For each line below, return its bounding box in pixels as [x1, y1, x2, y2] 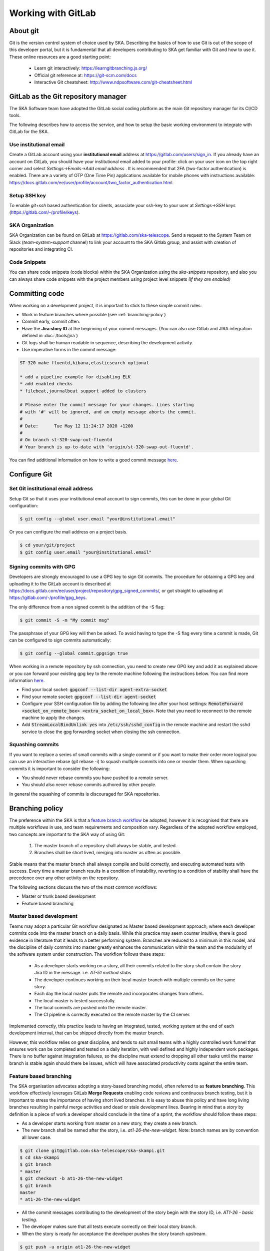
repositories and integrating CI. [9, 246, 73, 252]
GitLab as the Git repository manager [9, 92, 127, 101]
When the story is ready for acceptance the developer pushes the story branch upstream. [21, 1230, 207, 1236]
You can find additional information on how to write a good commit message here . [9, 457, 178, 463]
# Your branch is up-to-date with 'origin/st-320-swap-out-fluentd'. [19, 444, 194, 450]
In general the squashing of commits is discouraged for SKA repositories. [9, 791, 160, 797]
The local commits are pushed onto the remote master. [34, 1005, 147, 1011]
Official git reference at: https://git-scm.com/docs [34, 72, 137, 78]
